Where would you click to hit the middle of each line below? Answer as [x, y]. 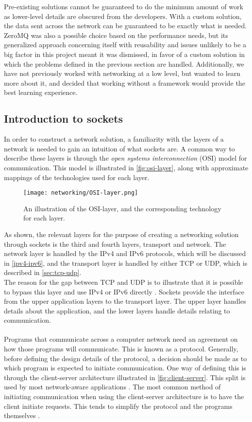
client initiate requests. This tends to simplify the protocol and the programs [118, 406]
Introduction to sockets [64, 119]
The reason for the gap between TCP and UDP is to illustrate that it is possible [124, 282]
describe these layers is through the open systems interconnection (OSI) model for [126, 158]
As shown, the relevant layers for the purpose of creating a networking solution [121, 234]
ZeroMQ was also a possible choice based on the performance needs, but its [116, 35]
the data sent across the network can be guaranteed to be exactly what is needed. [126, 26]
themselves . [22, 415]
